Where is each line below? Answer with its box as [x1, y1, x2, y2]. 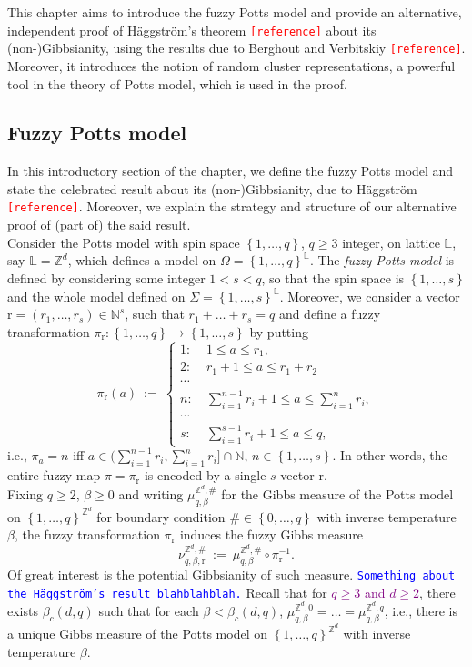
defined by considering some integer [7, 268, 206, 287]
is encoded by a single [144, 466, 266, 485]
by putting [249, 322, 308, 341]
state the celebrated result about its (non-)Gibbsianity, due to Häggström [7, 179, 417, 198]
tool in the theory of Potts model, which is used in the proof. [7, 74, 347, 93]
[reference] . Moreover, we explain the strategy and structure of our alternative [7, 197, 457, 216]
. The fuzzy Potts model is [309, 251, 455, 270]
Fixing [7, 484, 44, 503]
